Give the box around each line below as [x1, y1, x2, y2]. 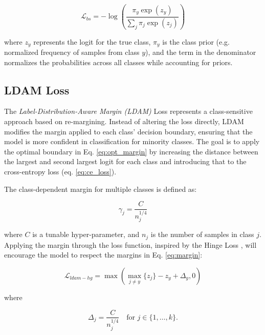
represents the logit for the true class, [33, 36, 151, 47]
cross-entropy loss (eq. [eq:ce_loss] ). [4, 166, 117, 176]
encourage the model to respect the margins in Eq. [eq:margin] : [4, 249, 203, 260]
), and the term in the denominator [145, 46, 256, 57]
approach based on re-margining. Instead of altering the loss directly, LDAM [4, 115, 244, 126]
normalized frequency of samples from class [4, 46, 140, 57]
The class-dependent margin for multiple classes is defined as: [4, 183, 197, 194]
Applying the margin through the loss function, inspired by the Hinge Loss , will [4, 239, 257, 250]
